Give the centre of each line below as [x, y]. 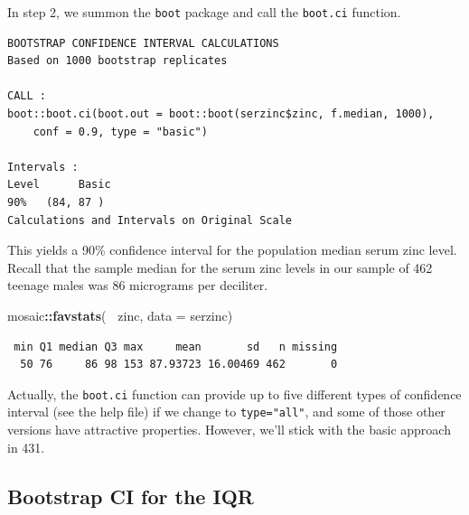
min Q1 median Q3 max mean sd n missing [176, 346]
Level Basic [59, 185]
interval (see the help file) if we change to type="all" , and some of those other [226, 412]
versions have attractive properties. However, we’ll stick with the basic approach [229, 430]
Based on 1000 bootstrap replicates [117, 61]
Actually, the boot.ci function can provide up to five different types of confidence [234, 393]
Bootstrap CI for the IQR [131, 496]
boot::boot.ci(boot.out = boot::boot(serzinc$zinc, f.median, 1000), [221, 114]
